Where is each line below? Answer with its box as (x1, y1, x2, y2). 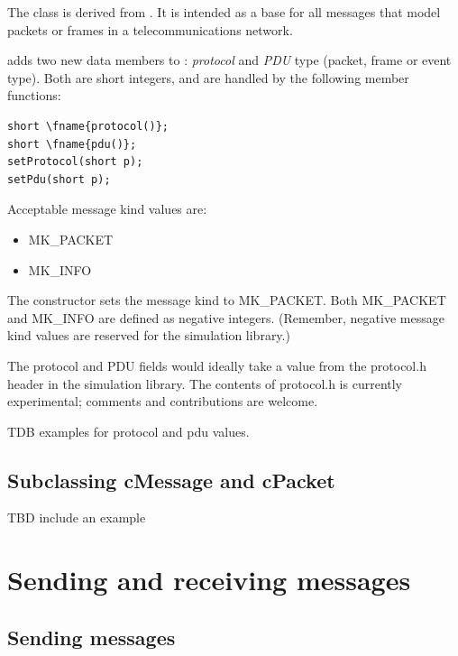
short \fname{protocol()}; (7, 119, 169, 133)
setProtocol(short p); (7, 155, 143, 169)
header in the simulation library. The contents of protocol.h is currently (7, 374, 403, 393)
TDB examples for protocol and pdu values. (7, 421, 250, 440)
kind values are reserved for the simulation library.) (7, 326, 290, 345)
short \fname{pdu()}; (7, 137, 137, 151)
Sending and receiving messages (7, 561, 411, 598)
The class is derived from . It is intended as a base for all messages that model (7, 3, 441, 21)
